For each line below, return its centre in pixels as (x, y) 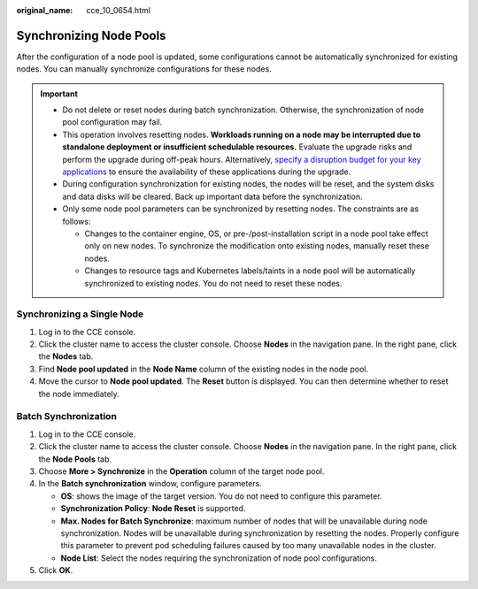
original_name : (45, 10)
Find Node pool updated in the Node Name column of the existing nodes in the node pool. (204, 369)
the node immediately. (79, 394)
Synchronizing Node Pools (91, 35)
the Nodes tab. (66, 356)
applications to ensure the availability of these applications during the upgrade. (207, 172)
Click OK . (56, 570)
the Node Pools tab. (75, 459)
